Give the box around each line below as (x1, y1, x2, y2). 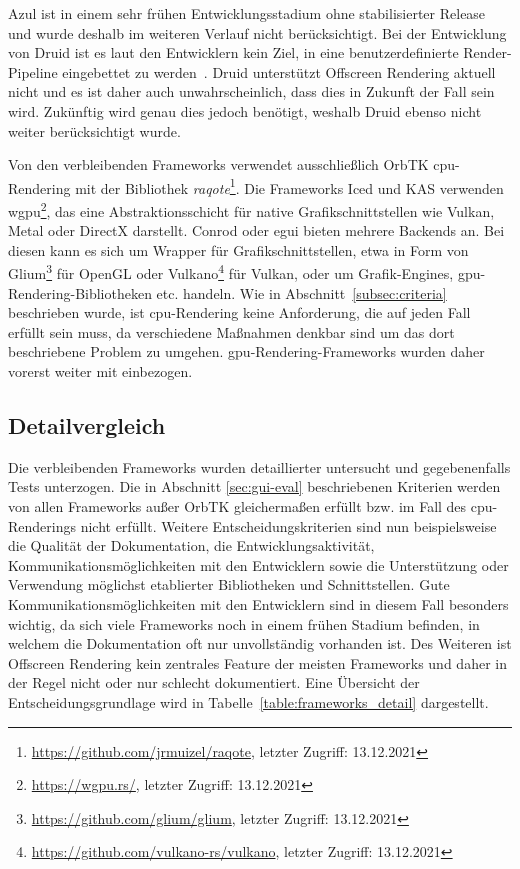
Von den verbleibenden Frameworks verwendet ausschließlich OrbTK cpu (8, 154, 456, 175)
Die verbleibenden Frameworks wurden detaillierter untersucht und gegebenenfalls (8, 456, 511, 477)
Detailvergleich (8, 410, 166, 441)
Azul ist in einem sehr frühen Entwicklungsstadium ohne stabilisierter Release (8, 3, 486, 23)
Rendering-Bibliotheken (8, 282, 152, 303)
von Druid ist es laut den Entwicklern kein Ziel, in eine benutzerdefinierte (8, 42, 459, 63)
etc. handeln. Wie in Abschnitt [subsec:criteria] (156, 282, 447, 303)
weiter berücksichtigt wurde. (8, 120, 181, 141)
